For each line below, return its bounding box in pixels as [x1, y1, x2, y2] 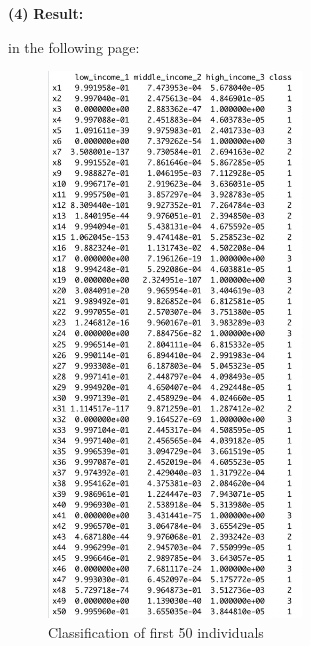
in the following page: [8, 36, 140, 57]
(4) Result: [8, 3, 84, 23]
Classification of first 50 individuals [48, 622, 264, 643]
